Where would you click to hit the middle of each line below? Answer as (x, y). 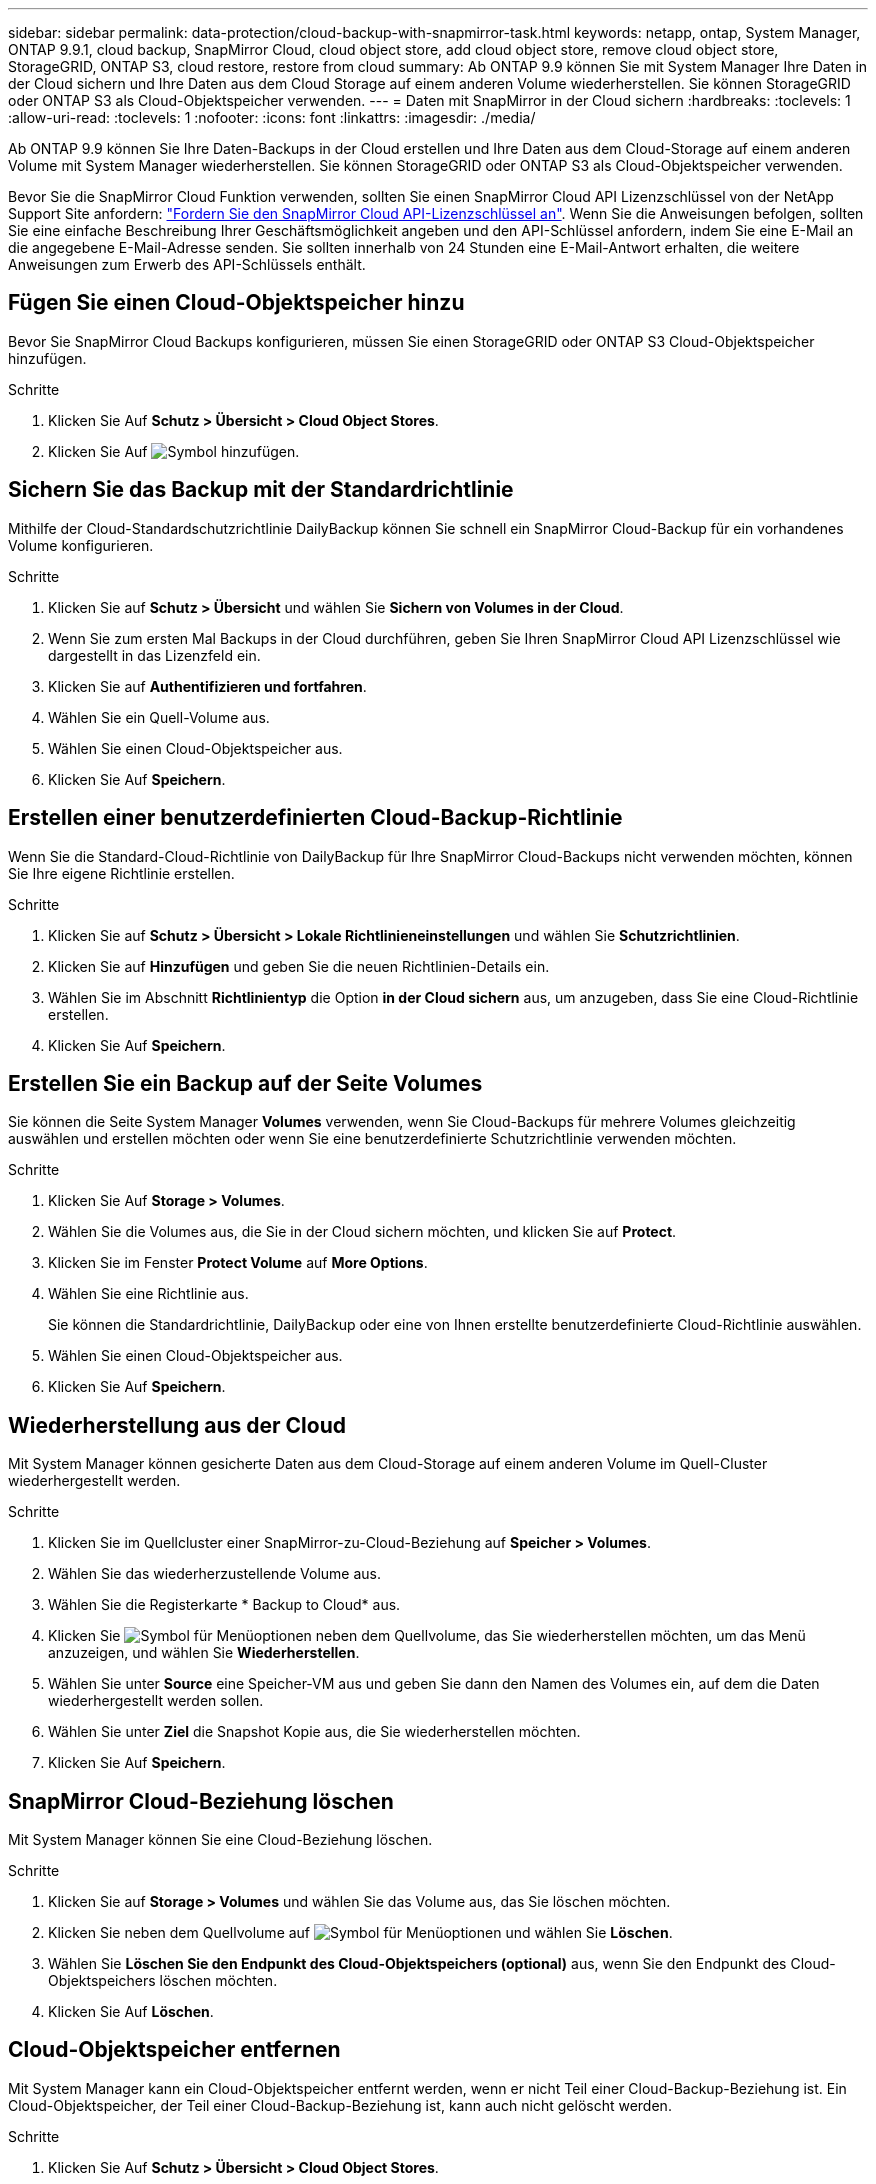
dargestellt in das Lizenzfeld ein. (154, 655)
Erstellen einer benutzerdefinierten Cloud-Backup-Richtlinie (315, 818)
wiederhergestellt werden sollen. (156, 1701)
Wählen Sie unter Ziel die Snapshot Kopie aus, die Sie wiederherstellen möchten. (314, 1732)
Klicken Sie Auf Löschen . (131, 2012)
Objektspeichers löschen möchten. (163, 1981)
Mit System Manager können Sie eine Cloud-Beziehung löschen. (220, 1840)
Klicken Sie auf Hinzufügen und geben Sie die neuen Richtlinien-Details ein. (299, 966)
